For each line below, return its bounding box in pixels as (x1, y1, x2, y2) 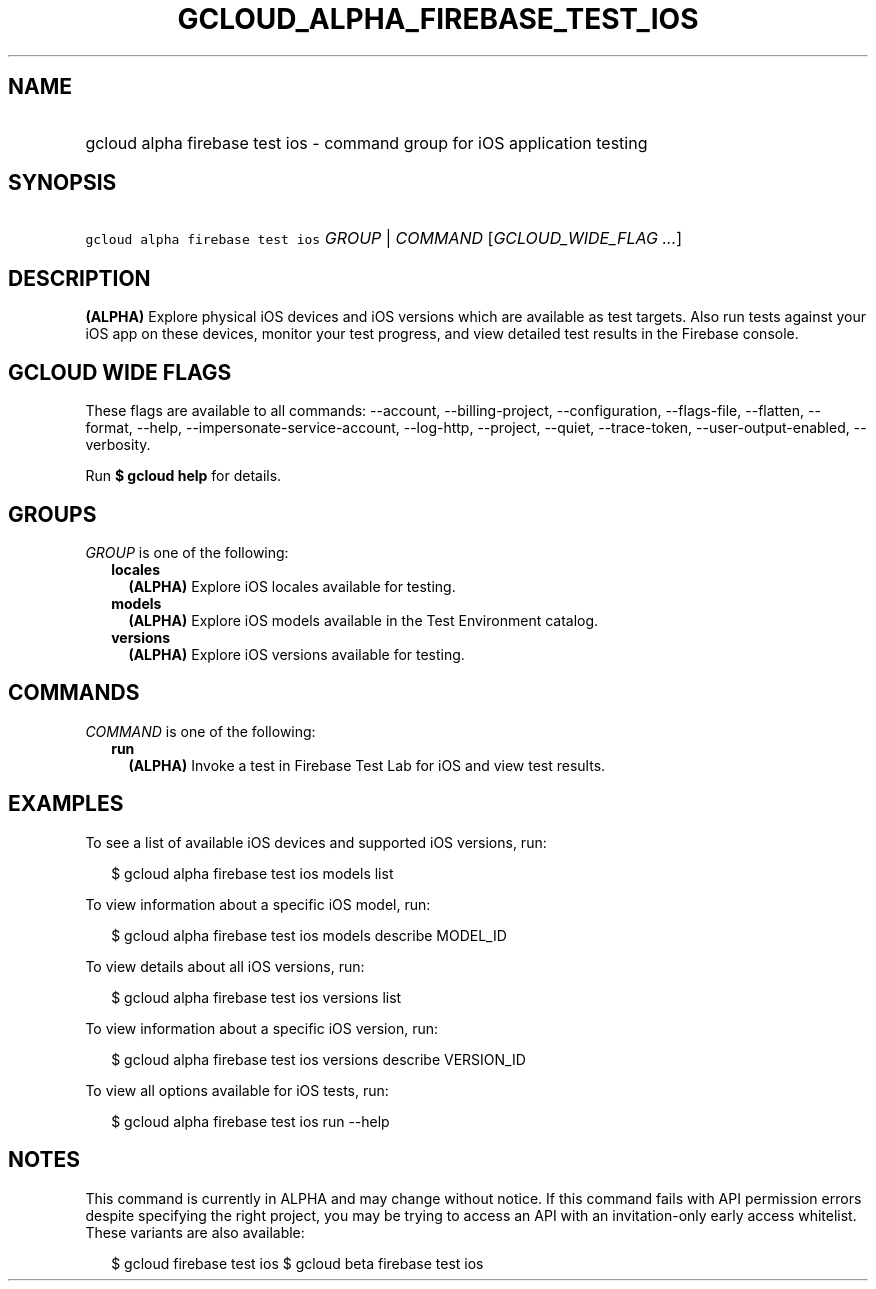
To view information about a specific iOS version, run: (85, 1019, 439, 1037)
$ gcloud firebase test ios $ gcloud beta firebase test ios (111, 1254, 484, 1272)
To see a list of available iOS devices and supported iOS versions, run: (85, 833, 547, 851)
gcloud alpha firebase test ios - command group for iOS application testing (85, 132, 648, 153)
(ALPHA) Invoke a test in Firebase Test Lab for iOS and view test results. (128, 756, 606, 774)
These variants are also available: (85, 1223, 305, 1241)
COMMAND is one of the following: (85, 722, 316, 740)
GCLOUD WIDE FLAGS (8, 359, 232, 385)
